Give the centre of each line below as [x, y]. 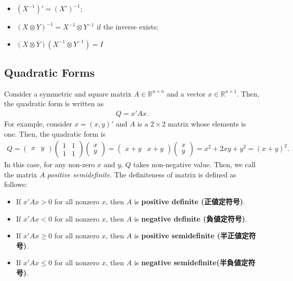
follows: [16, 184]
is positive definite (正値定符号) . [189, 201]
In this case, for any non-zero [50, 164]
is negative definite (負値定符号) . [191, 218]
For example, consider [38, 124]
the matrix [21, 174]
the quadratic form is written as [54, 103]
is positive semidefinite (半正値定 [192, 236]
